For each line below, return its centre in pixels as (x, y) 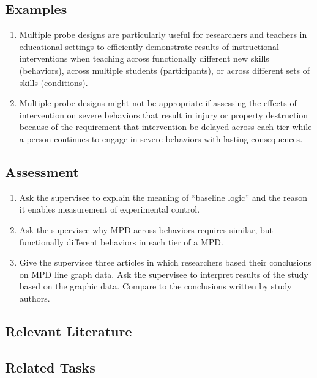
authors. (35, 298)
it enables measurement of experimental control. (110, 209)
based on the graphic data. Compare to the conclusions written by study (155, 286)
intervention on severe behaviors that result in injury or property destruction (164, 114)
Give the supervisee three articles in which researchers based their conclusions (165, 262)
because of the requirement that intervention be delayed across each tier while (166, 127)
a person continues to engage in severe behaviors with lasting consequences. (161, 138)
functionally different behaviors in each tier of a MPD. (121, 242)
